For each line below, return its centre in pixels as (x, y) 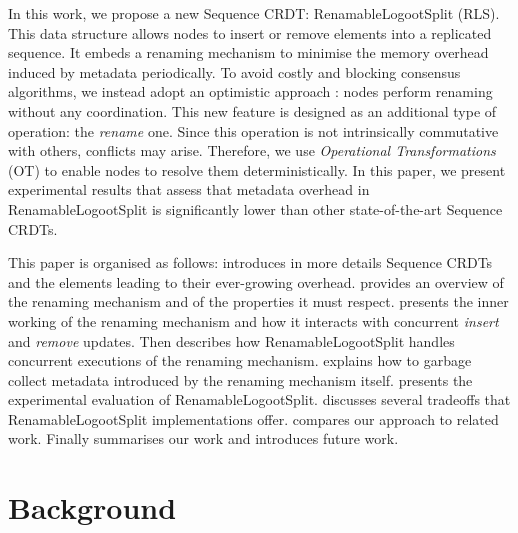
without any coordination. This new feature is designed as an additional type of (252, 110)
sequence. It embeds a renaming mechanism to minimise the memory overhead (248, 52)
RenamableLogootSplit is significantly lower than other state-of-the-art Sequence (255, 208)
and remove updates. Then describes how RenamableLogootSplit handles (231, 340)
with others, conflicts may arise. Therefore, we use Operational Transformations (252, 150)
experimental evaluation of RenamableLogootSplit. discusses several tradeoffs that (259, 399)
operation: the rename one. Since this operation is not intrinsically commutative (253, 130)
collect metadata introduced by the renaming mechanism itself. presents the (240, 379)
